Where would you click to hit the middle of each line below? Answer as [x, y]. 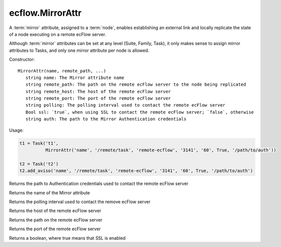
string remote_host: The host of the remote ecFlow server [98, 91]
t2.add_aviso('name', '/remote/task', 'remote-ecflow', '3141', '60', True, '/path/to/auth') [136, 171]
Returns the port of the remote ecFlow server [55, 229]
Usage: [16, 130]
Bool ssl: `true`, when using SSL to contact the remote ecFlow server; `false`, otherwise [140, 112]
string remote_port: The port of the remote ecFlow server [98, 98]
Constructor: [22, 60]
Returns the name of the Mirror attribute [50, 193]
